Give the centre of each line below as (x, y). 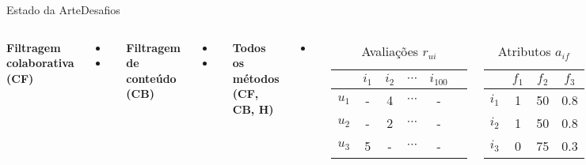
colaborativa (40, 63)
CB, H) (253, 109)
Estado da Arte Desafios (63, 9)
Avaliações (390, 51)
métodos (256, 78)
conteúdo (151, 78)
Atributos (524, 51)
